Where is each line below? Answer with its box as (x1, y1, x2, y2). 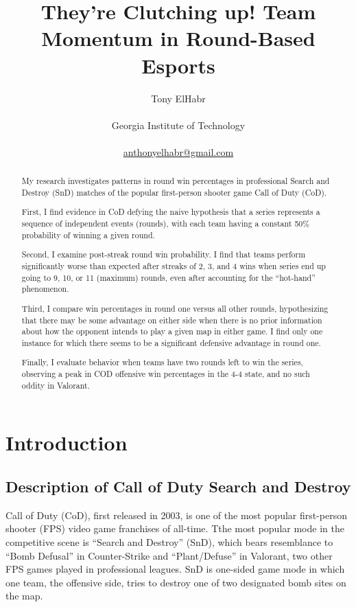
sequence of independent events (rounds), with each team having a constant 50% (21, 218, 310, 229)
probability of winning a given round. (21, 229, 155, 240)
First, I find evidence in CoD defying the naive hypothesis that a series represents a (21, 206, 320, 218)
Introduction (5, 428, 128, 457)
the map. (5, 588, 43, 603)
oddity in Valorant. (21, 379, 90, 391)
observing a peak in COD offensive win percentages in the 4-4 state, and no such (21, 368, 310, 380)
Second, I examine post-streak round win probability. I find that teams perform (21, 249, 306, 260)
